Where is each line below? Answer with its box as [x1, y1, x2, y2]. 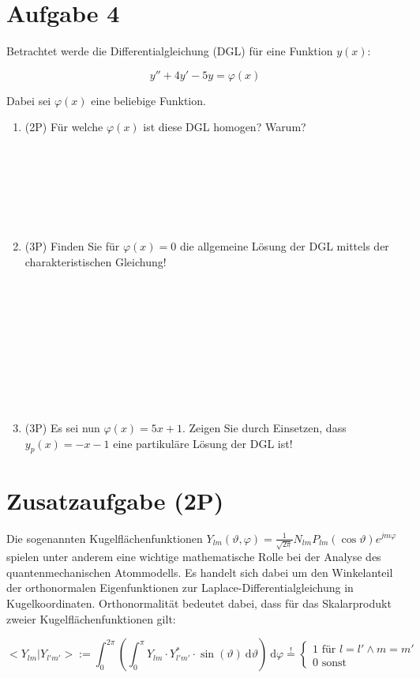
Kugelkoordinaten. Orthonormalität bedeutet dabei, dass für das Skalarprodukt [6, 595, 392, 611]
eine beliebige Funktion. [91, 92, 206, 108]
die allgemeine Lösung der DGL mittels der [179, 238, 389, 254]
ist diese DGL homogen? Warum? [143, 119, 306, 135]
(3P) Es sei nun [24, 420, 100, 435]
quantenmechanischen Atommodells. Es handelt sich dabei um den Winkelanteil [6, 563, 393, 580]
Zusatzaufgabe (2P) [6, 484, 224, 516]
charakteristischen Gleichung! [24, 254, 167, 270]
